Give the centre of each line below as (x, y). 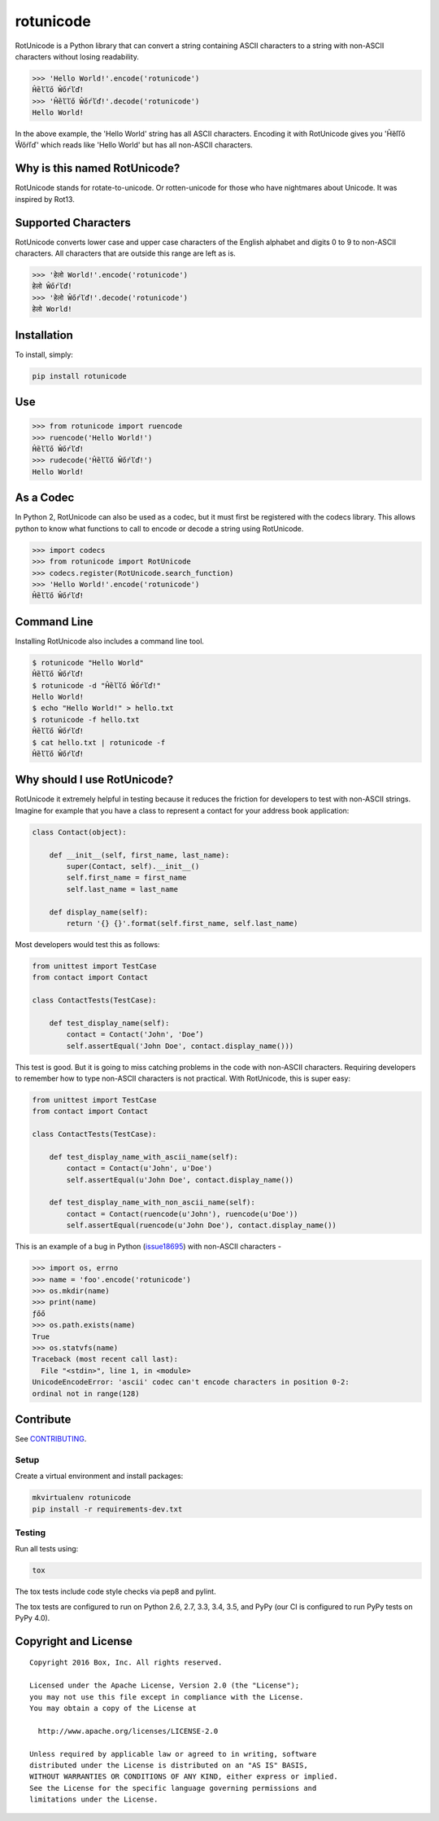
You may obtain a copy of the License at (113, 1708)
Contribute (43, 1419)
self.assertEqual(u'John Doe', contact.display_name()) (180, 1180)
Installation (44, 335)
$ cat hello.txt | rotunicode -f (99, 742)
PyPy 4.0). (33, 1618)
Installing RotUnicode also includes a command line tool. (110, 641)
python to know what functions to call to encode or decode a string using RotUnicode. (159, 529)
